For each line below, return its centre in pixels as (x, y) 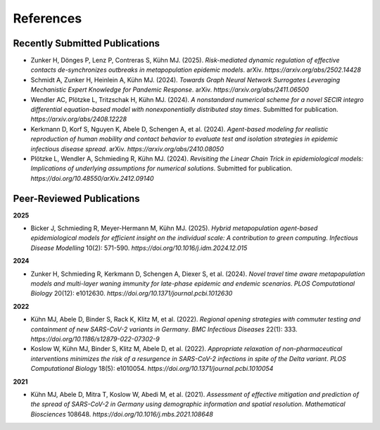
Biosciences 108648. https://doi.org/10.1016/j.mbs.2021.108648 (122, 414)
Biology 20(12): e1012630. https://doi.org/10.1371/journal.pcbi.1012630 (132, 293)
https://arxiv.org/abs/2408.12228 (78, 119)
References (47, 18)
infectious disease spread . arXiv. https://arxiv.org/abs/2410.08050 (127, 148)
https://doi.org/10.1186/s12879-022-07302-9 (95, 339)
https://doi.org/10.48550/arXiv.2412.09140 (92, 178)
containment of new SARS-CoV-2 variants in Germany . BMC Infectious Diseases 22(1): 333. (164, 329)
